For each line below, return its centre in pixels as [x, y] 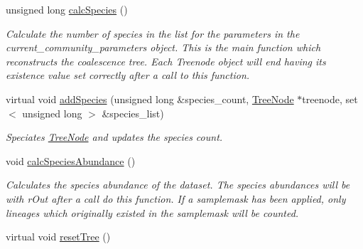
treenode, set [330, 99]
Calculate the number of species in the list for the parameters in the [153, 33]
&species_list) [133, 113]
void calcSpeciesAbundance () [71, 160]
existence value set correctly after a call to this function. [128, 75]
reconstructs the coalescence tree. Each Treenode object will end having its [166, 61]
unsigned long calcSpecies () [67, 9]
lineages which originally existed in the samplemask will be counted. [152, 212]
